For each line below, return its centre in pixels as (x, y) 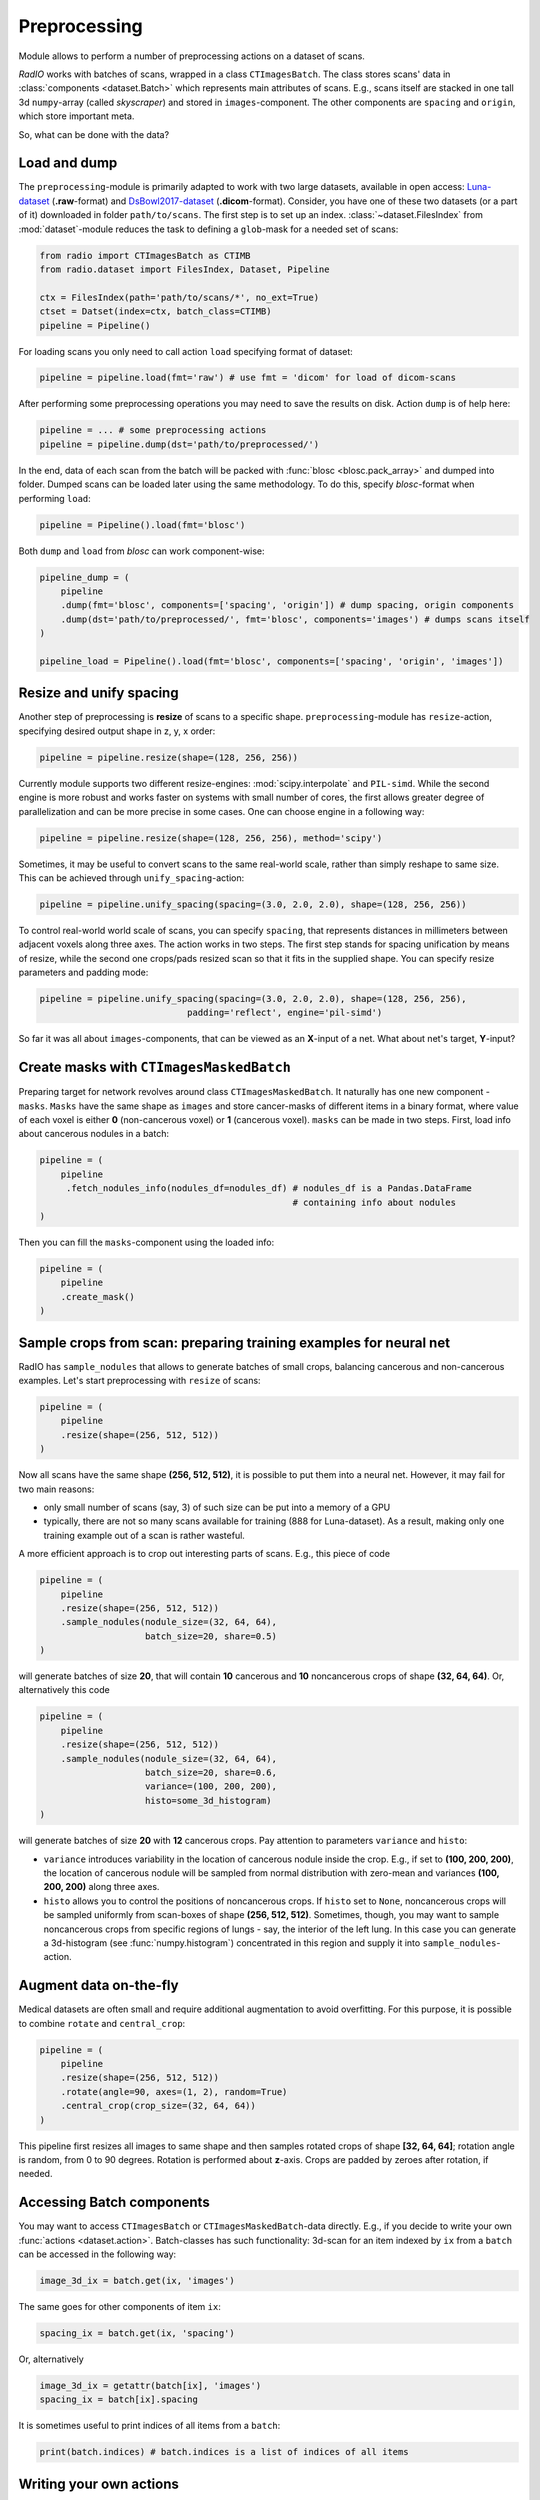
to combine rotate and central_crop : (102, 2023)
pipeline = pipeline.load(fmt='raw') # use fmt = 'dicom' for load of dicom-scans (248, 378)
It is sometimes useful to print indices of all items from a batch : (149, 2426)
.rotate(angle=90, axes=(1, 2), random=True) (174, 2091)
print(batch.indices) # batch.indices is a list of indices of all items (224, 2452)
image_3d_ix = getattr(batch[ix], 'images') (150, 2385)
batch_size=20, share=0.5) (211, 1636)
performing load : (55, 498)
